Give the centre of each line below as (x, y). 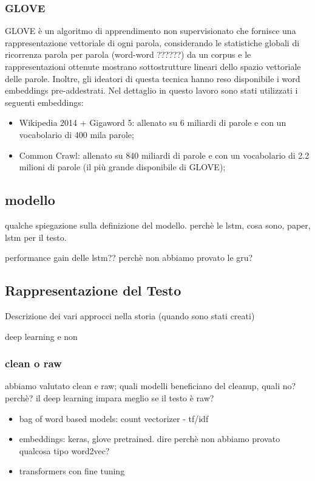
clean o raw (33, 363)
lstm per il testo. (36, 237)
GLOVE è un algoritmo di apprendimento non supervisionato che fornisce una (151, 31)
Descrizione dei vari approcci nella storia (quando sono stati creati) (130, 315)
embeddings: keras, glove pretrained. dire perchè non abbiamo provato (150, 439)
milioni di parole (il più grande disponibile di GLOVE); (122, 167)
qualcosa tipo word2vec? (64, 450)
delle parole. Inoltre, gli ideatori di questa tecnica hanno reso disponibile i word (153, 78)
